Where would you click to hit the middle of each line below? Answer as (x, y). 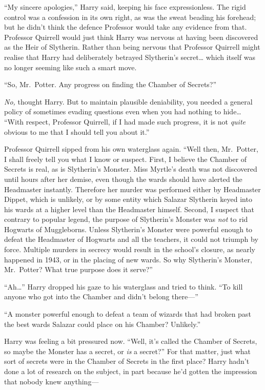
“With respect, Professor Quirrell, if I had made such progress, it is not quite (125, 121)
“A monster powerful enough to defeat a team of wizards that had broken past (128, 314)
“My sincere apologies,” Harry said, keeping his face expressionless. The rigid (125, 7)
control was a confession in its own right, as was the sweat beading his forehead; (130, 17)
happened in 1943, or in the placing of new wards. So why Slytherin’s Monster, (128, 259)
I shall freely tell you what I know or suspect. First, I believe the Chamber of (126, 159)
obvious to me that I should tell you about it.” (77, 131)
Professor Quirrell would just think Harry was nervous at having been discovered (131, 37)
